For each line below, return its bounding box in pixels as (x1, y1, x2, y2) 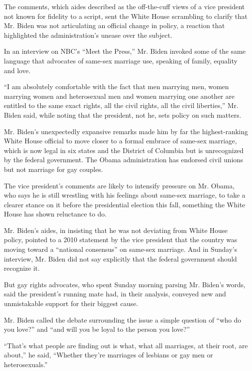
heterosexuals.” (4, 359, 48, 369)
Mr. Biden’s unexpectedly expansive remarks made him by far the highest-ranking (4, 126, 248, 136)
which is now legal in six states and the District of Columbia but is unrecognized (4, 145, 244, 155)
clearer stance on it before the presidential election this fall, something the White (4, 199, 245, 209)
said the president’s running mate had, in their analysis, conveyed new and (4, 289, 226, 299)
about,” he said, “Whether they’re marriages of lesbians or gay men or (4, 350, 213, 360)
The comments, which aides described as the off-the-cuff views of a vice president (4, 1, 245, 11)
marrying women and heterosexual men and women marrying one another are (4, 91, 235, 101)
